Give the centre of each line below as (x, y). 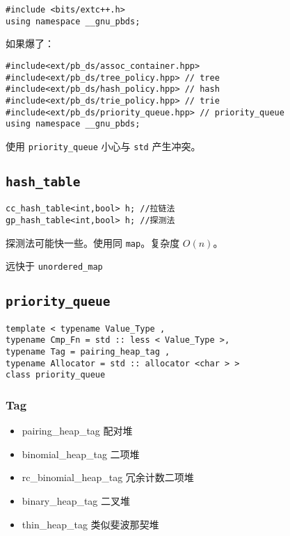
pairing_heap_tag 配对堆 (77, 431)
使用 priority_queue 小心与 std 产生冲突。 (103, 146)
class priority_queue (56, 375)
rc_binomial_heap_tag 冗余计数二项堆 (108, 477)
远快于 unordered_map (54, 266)
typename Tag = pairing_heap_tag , (88, 352)
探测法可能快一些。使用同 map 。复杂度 (93, 242)
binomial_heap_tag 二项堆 (81, 454)
